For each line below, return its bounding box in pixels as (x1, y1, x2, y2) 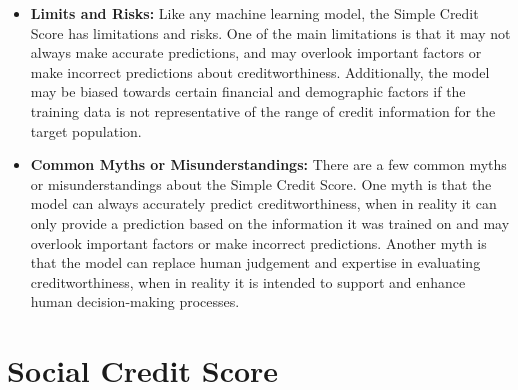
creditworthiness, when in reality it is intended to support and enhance (30, 271, 466, 292)
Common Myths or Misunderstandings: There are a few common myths (30, 154, 507, 175)
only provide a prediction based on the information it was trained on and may (30, 212, 510, 233)
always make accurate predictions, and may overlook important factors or (30, 42, 482, 63)
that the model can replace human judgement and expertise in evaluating (30, 252, 481, 273)
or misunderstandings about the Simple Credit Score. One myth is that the (30, 173, 492, 194)
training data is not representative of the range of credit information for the (30, 100, 496, 121)
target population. (30, 120, 142, 141)
